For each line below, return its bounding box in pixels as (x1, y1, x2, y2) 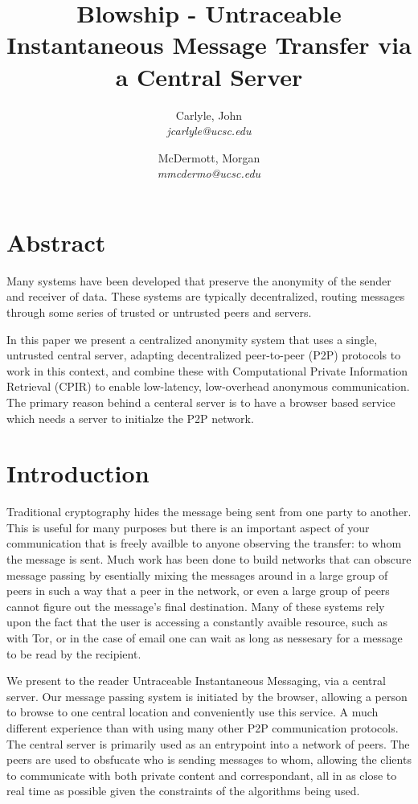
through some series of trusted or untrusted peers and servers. (6, 304, 312, 320)
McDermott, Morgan (158, 149, 260, 166)
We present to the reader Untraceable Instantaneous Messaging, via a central (6, 672, 386, 689)
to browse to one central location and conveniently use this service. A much (6, 703, 379, 720)
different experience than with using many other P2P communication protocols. (6, 720, 399, 736)
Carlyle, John (175, 106, 243, 123)
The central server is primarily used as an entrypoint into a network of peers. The (6, 735, 410, 752)
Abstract (6, 225, 106, 258)
